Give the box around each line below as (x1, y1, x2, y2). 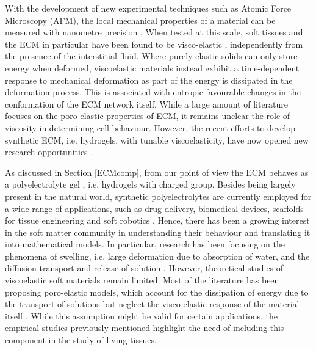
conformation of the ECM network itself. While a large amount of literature (5, 97, 289, 110)
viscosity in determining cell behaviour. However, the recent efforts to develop (5, 121, 295, 134)
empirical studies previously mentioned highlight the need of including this (5, 321, 284, 334)
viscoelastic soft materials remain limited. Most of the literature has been (5, 274, 279, 286)
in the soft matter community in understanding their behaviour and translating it (5, 225, 311, 238)
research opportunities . (5, 145, 93, 158)
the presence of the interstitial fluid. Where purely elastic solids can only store (5, 49, 298, 62)
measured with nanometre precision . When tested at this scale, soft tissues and (5, 26, 303, 38)
